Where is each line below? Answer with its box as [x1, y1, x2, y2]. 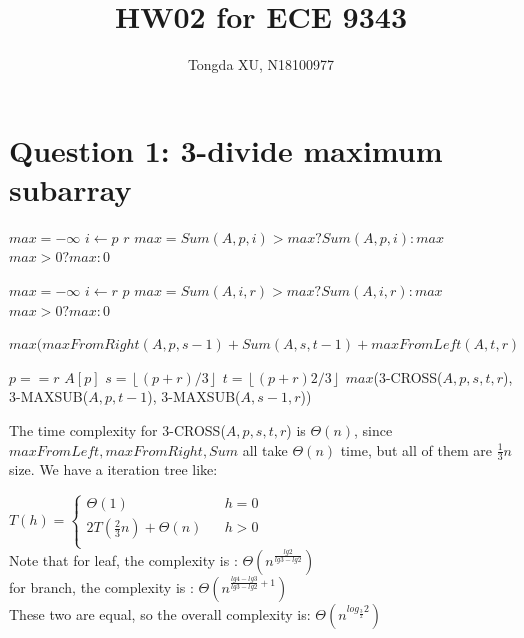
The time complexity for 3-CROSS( [9, 420, 226, 440]
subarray [9, 168, 132, 209]
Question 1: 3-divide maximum [9, 129, 443, 170]
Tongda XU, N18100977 [187, 54, 335, 75]
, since [354, 420, 393, 440]
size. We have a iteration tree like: [9, 459, 218, 480]
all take [242, 439, 288, 460]
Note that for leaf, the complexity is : [9, 549, 238, 570]
